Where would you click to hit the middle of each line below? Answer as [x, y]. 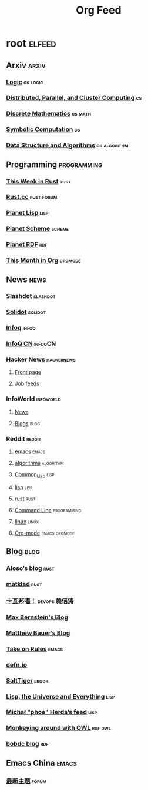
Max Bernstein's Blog [37, 617]
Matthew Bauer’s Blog [38, 633]
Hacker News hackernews [41, 359]
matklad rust [24, 584]
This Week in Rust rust [38, 181]
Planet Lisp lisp [27, 213]
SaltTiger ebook [27, 680]
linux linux [27, 521]
